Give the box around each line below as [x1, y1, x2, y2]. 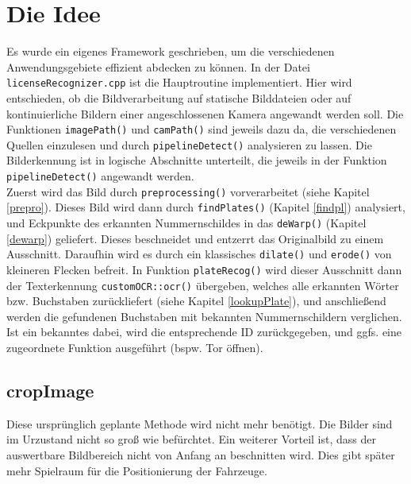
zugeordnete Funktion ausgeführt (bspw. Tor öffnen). [6, 339, 263, 356]
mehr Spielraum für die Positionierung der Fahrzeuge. [6, 462, 267, 478]
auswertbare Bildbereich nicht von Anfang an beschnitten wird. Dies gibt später [6, 447, 395, 463]
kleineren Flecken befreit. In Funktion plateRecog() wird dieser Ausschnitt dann [6, 261, 402, 277]
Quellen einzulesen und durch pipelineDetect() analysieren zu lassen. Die [6, 136, 372, 153]
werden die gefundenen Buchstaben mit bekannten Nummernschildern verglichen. [6, 308, 402, 324]
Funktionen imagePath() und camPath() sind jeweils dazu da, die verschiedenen [6, 121, 397, 137]
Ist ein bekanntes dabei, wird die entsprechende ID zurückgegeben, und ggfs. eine [6, 323, 402, 340]
